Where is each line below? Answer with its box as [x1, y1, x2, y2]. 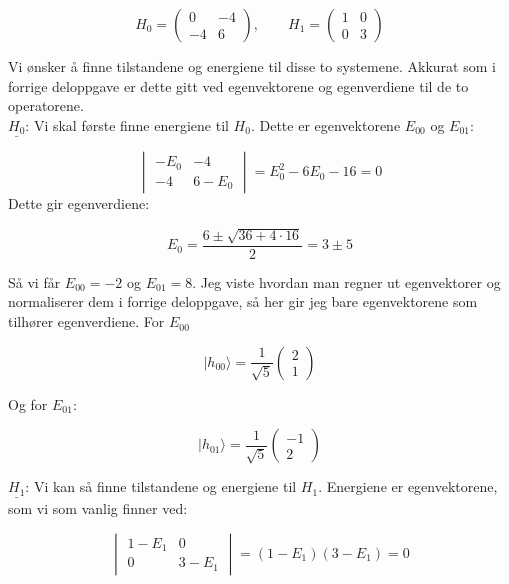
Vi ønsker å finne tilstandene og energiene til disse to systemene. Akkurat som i [8, 56, 496, 76]
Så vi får [8, 271, 61, 292]
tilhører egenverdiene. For [8, 311, 165, 332]
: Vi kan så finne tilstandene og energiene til [25, 476, 297, 497]
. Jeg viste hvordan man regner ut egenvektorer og [192, 271, 501, 292]
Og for [8, 393, 48, 414]
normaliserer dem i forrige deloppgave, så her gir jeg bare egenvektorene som [8, 291, 478, 312]
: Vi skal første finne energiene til [25, 114, 229, 135]
